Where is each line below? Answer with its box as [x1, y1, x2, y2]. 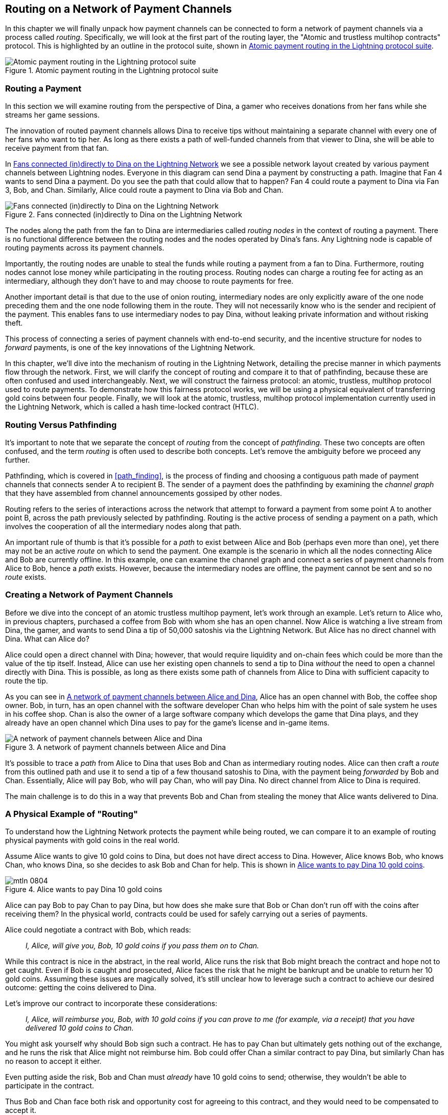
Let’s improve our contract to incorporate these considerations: [5, 999, 218, 1008]
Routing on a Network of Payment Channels [5, 3, 232, 15]
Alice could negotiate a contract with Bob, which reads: [5, 925, 191, 935]
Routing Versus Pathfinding [5, 419, 117, 430]
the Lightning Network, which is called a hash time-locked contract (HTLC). [5, 402, 259, 412]
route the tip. [5, 676, 48, 685]
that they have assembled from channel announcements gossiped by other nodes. [5, 488, 282, 497]
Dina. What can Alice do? [5, 634, 89, 643]
